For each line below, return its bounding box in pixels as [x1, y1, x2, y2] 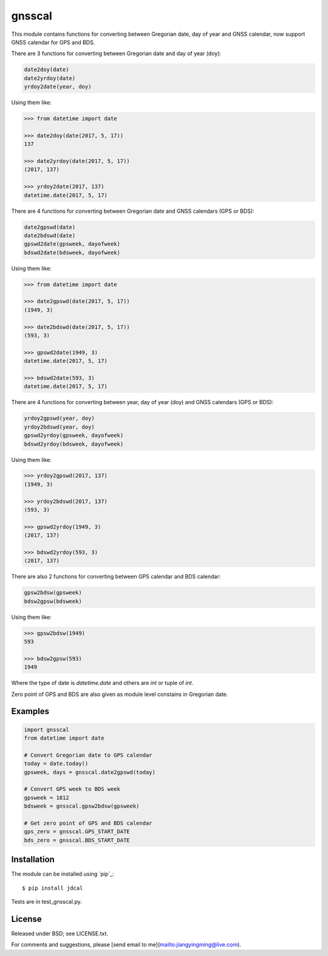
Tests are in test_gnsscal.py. [11, 898, 82, 906]
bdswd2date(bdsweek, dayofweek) [24, 249, 121, 256]
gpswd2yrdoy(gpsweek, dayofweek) [24, 432, 124, 439]
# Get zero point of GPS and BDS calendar [24, 819, 152, 827]
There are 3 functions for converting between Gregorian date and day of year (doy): [11, 50, 222, 57]
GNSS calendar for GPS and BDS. [11, 38, 95, 46]
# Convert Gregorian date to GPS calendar [24, 751, 152, 758]
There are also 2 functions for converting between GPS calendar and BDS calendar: [11, 573, 221, 580]
